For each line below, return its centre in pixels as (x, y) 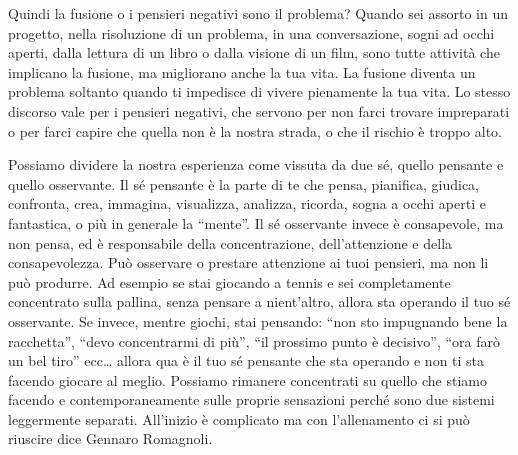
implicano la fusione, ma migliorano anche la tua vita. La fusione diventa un (242, 71)
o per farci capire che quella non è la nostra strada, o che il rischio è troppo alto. (255, 130)
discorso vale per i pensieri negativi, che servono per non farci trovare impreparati (259, 110)
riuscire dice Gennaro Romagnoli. (110, 438)
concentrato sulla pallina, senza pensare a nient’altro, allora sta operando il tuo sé (259, 301)
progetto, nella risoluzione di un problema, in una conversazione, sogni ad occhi (251, 32)
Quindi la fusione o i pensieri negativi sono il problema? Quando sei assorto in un (258, 13)
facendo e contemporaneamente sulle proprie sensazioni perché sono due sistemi (251, 399)
